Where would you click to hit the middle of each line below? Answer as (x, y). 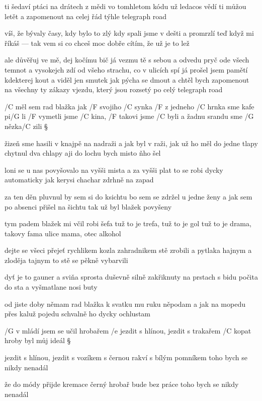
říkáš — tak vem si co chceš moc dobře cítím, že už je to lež (97, 43)
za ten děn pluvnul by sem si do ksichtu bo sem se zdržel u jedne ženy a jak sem (128, 196)
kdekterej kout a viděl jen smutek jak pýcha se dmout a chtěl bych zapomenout (127, 79)
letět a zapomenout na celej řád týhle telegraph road (86, 16)
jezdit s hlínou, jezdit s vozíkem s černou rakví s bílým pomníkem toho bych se (126, 357)
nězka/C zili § (26, 126)
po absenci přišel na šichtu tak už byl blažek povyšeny (88, 206)
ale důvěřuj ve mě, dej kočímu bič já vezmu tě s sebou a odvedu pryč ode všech (127, 60)
